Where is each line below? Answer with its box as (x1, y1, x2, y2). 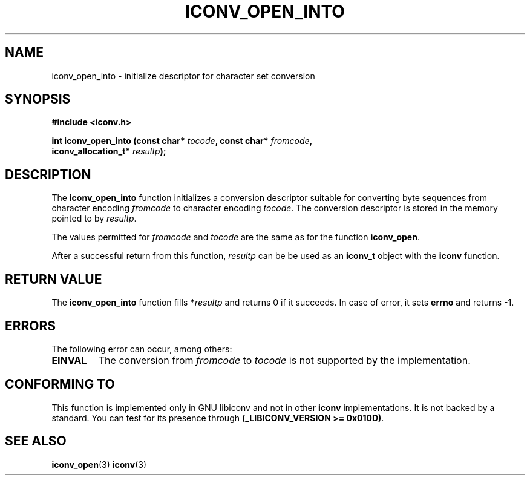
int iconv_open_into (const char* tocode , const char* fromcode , (51, 136, 313, 146)
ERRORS (5, 318, 56, 334)
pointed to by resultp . (51, 213, 137, 224)
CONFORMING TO (5, 376, 115, 392)
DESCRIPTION (5, 166, 91, 182)
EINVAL (51, 353, 87, 366)
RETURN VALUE (5, 271, 102, 287)
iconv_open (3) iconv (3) (51, 459, 147, 470)
